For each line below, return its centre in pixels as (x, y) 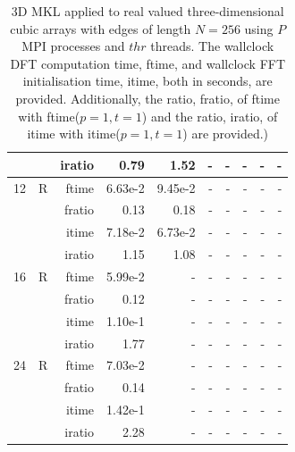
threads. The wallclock (212, 46)
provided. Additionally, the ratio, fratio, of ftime (147, 98)
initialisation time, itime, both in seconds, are (147, 81)
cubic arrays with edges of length (101, 28)
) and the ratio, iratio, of (210, 116)
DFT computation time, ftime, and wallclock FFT (148, 63)
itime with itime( (74, 134)
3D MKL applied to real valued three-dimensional (147, 11)
